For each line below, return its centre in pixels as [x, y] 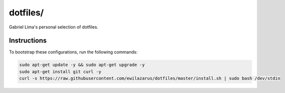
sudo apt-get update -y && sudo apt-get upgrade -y [82, 65]
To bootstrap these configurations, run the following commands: [73, 52]
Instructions [28, 41]
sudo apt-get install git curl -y [60, 72]
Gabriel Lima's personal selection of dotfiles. [54, 27]
